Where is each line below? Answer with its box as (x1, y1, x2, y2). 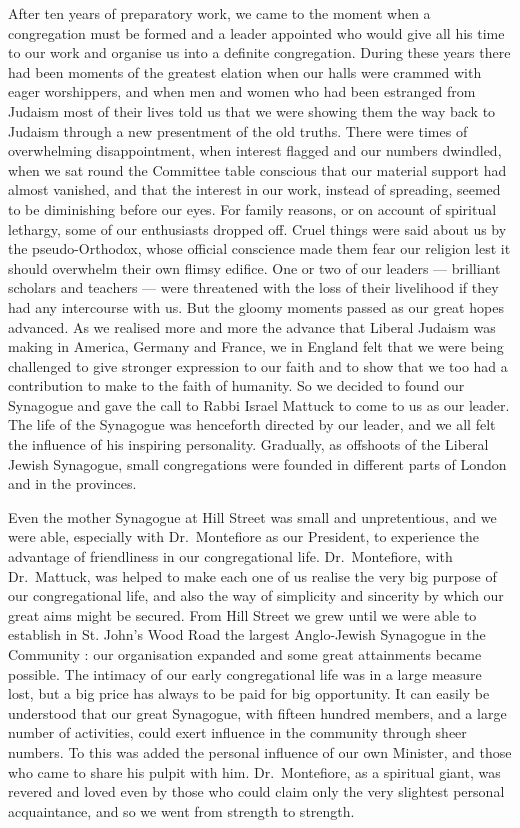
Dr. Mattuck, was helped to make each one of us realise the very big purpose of (8, 565, 497, 586)
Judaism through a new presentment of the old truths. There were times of (8, 120, 468, 141)
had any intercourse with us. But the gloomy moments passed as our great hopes (8, 296, 504, 317)
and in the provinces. (8, 473, 137, 494)
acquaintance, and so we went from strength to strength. (8, 800, 355, 821)
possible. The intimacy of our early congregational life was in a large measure (8, 663, 482, 684)
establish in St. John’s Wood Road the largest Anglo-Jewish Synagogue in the (8, 624, 486, 645)
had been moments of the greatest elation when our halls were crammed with (8, 61, 482, 82)
